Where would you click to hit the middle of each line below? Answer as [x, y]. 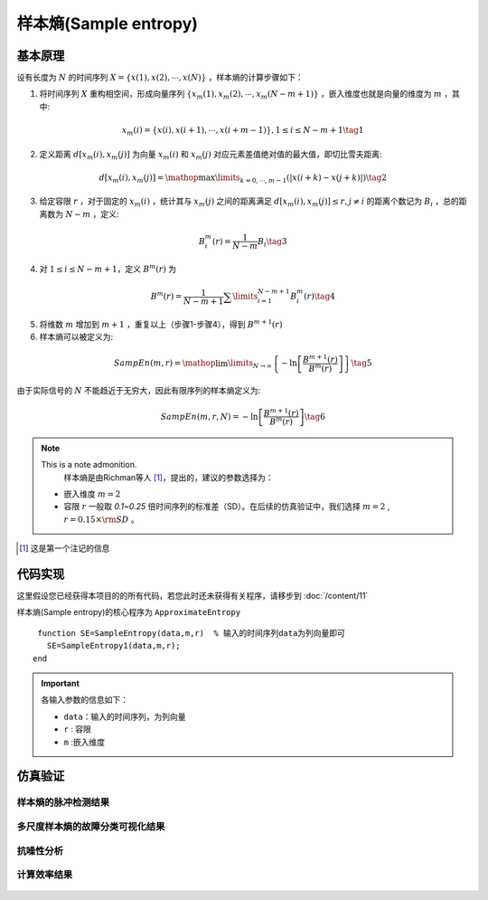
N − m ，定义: [92, 213]
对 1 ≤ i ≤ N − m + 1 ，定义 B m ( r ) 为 [108, 269]
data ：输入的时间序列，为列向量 [125, 716]
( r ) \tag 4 [320, 297]
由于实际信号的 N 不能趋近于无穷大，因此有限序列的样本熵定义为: [139, 390]
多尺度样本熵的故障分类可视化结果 [91, 826]
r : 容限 [78, 729]
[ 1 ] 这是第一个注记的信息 [65, 548]
